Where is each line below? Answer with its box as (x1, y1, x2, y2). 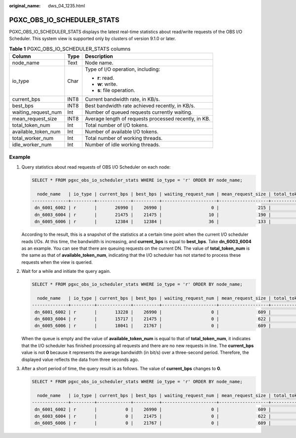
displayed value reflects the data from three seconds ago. (21, 356, 139, 362)
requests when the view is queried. (21, 259, 93, 265)
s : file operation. (97, 87, 135, 94)
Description (84, 53, 113, 60)
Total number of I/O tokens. (84, 122, 149, 129)
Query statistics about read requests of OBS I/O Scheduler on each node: (21, 164, 171, 170)
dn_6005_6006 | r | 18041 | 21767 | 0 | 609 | (35, 323, 271, 329)
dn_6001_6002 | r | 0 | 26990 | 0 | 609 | (35, 406, 271, 412)
